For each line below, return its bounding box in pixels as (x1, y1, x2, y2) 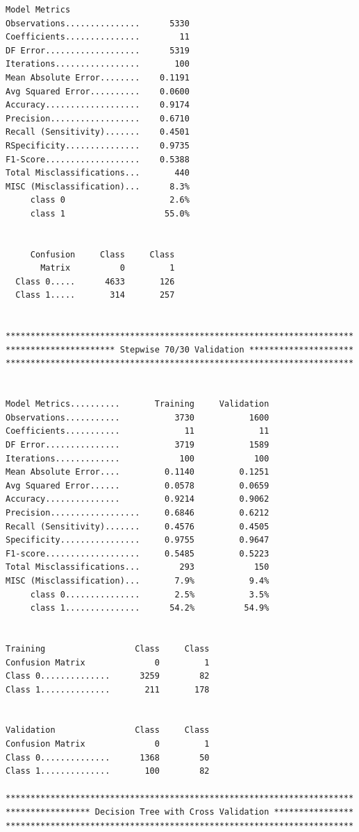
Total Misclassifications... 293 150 (6, 562, 269, 572)
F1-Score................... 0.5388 (6, 154, 190, 164)
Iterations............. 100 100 (6, 453, 269, 464)
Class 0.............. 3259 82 (6, 671, 210, 681)
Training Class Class (6, 643, 210, 654)
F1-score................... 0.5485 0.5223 (6, 548, 269, 559)
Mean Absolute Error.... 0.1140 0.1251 (6, 467, 269, 477)
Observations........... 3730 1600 (6, 412, 269, 423)
